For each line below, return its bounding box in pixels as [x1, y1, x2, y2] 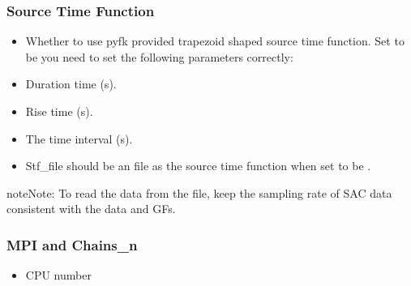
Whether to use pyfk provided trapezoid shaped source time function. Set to [25, 32, 405, 49]
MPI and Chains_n [6, 234, 138, 254]
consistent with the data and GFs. [6, 200, 176, 217]
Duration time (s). [25, 75, 117, 92]
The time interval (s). [25, 130, 133, 147]
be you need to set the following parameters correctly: [25, 48, 293, 65]
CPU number [25, 267, 92, 284]
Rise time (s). [25, 103, 93, 119]
